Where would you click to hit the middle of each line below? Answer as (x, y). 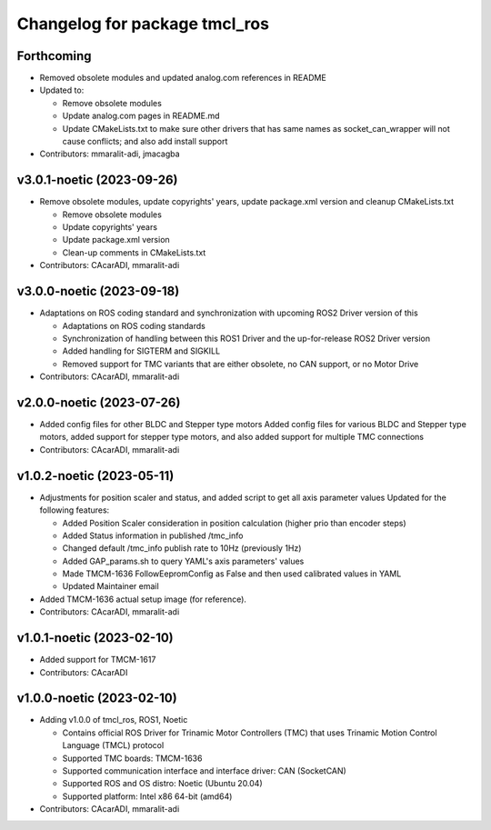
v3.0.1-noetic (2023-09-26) (97, 180)
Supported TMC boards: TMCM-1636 (132, 758)
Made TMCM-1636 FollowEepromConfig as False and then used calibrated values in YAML (232, 574)
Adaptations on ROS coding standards (134, 325)
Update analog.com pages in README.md (141, 116)
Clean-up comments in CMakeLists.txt (134, 252)
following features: (75, 510)
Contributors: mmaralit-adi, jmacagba (110, 154)
